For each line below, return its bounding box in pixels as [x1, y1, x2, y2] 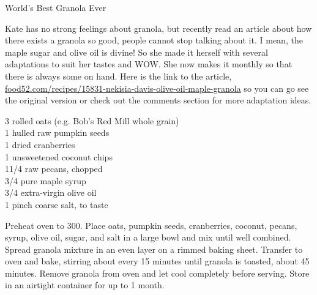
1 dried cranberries [5, 138, 75, 151]
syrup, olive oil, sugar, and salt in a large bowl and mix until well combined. [5, 231, 291, 244]
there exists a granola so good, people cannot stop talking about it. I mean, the [5, 34, 303, 47]
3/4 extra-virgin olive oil [5, 186, 97, 199]
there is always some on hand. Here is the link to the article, [5, 69, 232, 82]
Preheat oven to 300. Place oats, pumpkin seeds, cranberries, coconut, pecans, [5, 218, 297, 231]
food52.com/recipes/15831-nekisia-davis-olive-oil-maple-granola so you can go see [5, 81, 309, 94]
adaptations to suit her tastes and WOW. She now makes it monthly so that [5, 58, 293, 70]
